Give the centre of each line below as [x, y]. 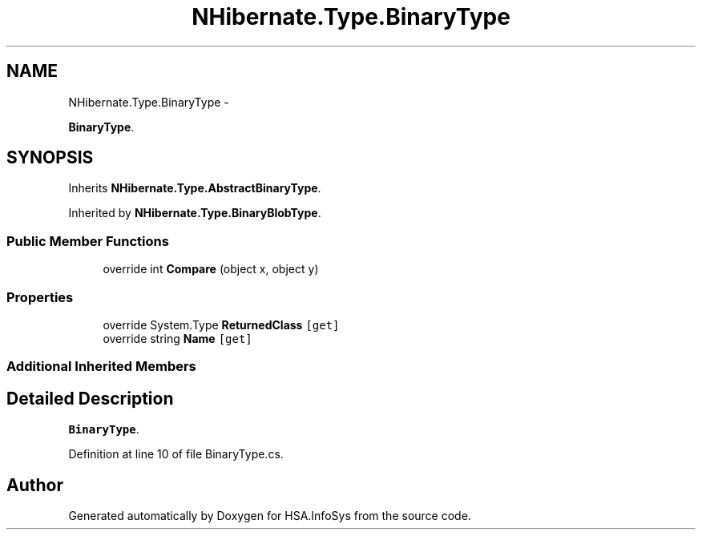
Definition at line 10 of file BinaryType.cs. [176, 454]
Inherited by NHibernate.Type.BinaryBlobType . [195, 213]
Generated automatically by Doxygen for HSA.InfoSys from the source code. [270, 516]
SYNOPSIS [50, 158]
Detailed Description [90, 398]
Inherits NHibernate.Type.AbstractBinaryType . [195, 188]
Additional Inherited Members [101, 367]
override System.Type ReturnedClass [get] [221, 324]
